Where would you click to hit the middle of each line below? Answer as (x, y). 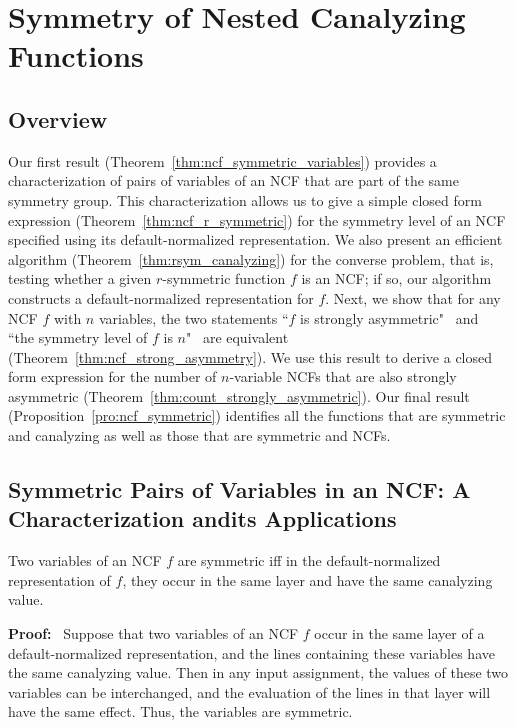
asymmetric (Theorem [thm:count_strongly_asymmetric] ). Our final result (239, 395)
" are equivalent (237, 337)
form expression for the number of (112, 376)
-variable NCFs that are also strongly (343, 376)
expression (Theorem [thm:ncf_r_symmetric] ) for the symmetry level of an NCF (257, 219)
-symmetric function (224, 278)
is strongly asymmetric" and (389, 317)
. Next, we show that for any (413, 297)
